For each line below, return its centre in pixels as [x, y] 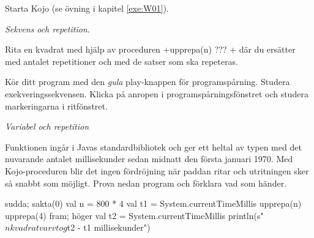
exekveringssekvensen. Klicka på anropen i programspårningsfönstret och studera [157, 93]
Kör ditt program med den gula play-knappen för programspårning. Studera [148, 82]
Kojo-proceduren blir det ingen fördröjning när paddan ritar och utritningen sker [157, 170]
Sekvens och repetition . [47, 28]
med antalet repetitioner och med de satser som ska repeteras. [121, 61]
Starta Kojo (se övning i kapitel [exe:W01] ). [87, 8]
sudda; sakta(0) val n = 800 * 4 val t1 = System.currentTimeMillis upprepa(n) [153, 203]
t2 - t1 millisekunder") [109, 227]
